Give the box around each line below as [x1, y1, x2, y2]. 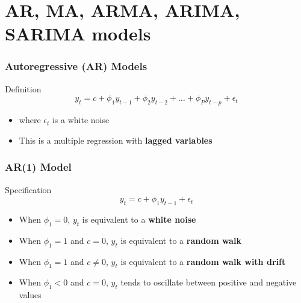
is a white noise [52, 113, 110, 126]
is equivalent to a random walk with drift [120, 255, 286, 267]
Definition [5, 82, 42, 95]
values [19, 289, 42, 301]
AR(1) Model [5, 159, 72, 174]
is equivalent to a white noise [82, 212, 196, 225]
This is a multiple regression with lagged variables [19, 133, 213, 146]
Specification [5, 183, 52, 196]
